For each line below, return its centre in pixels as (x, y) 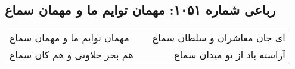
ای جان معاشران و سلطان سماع (219, 38)
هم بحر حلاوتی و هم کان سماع (72, 55)
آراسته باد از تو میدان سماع (230, 55)
